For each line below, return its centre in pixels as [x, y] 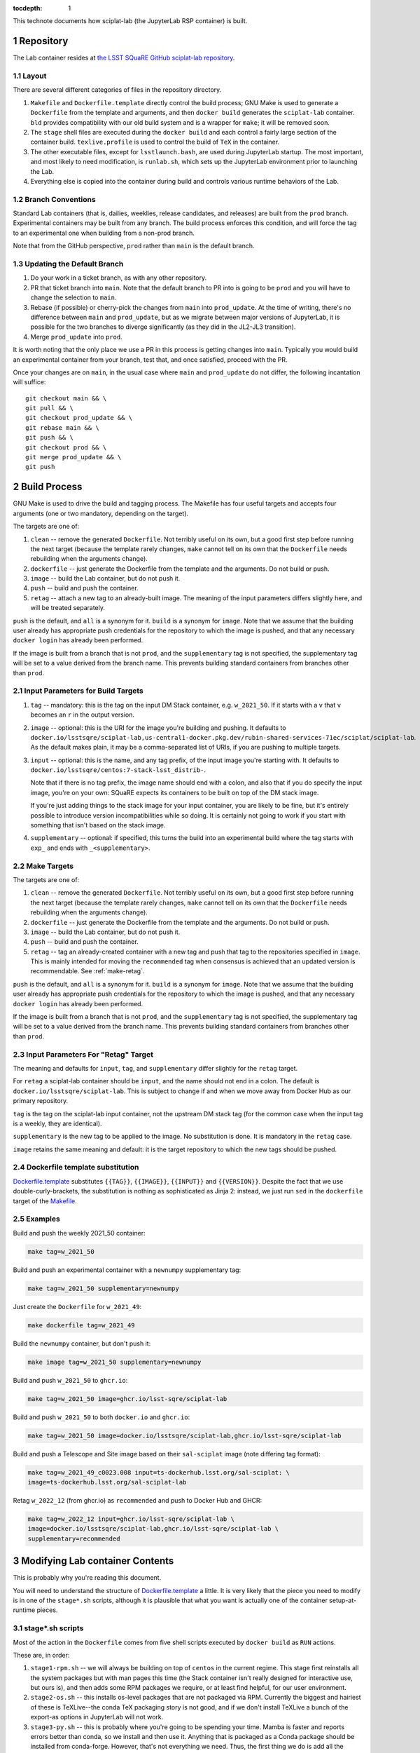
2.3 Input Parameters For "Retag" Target [83, 1054]
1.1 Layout [30, 76]
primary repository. [41, 1101]
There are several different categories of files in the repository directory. [117, 90]
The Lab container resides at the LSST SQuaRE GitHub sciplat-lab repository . [124, 58]
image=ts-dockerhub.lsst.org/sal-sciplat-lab [107, 1482]
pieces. [47, 1610]
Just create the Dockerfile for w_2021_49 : [77, 1306]
